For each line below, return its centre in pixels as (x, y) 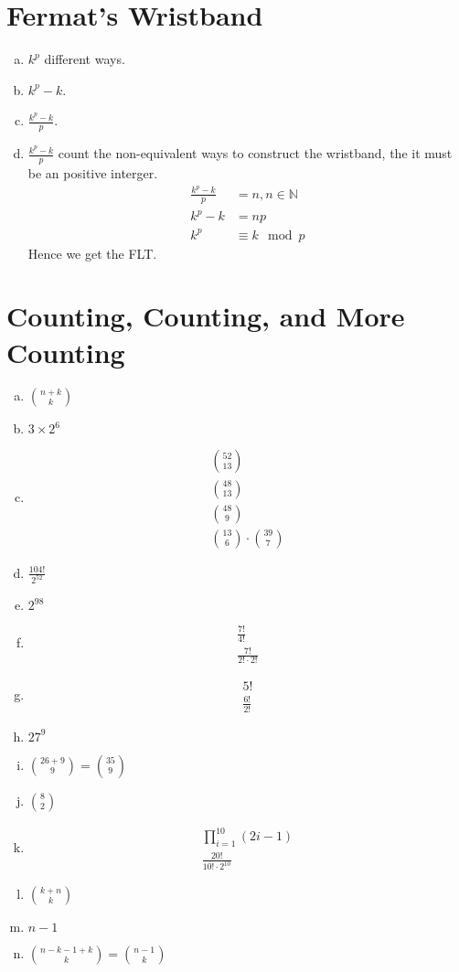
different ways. (85, 59)
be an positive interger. (93, 172)
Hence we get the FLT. (92, 253)
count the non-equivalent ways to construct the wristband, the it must (255, 153)
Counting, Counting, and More (206, 316)
